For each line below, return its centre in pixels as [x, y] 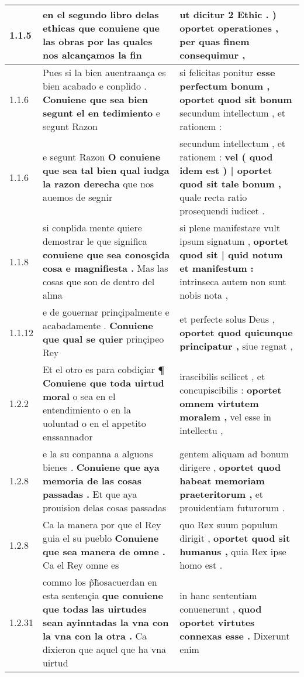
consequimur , [213, 55]
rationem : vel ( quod [226, 157]
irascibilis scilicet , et [222, 376]
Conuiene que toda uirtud [103, 383]
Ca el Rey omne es [81, 565]
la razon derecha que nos [98, 184]
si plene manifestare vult [230, 228]
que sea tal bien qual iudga [106, 170]
